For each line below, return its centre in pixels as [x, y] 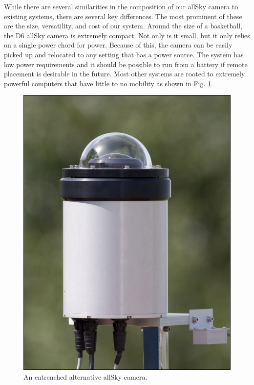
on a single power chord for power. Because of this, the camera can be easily [118, 45]
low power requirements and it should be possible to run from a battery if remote [126, 64]
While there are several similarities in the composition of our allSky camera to [121, 6]
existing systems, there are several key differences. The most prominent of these [123, 16]
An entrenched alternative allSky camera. [85, 376]
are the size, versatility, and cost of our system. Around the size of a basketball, [123, 26]
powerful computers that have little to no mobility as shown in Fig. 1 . [108, 83]
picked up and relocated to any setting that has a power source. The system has [124, 54]
